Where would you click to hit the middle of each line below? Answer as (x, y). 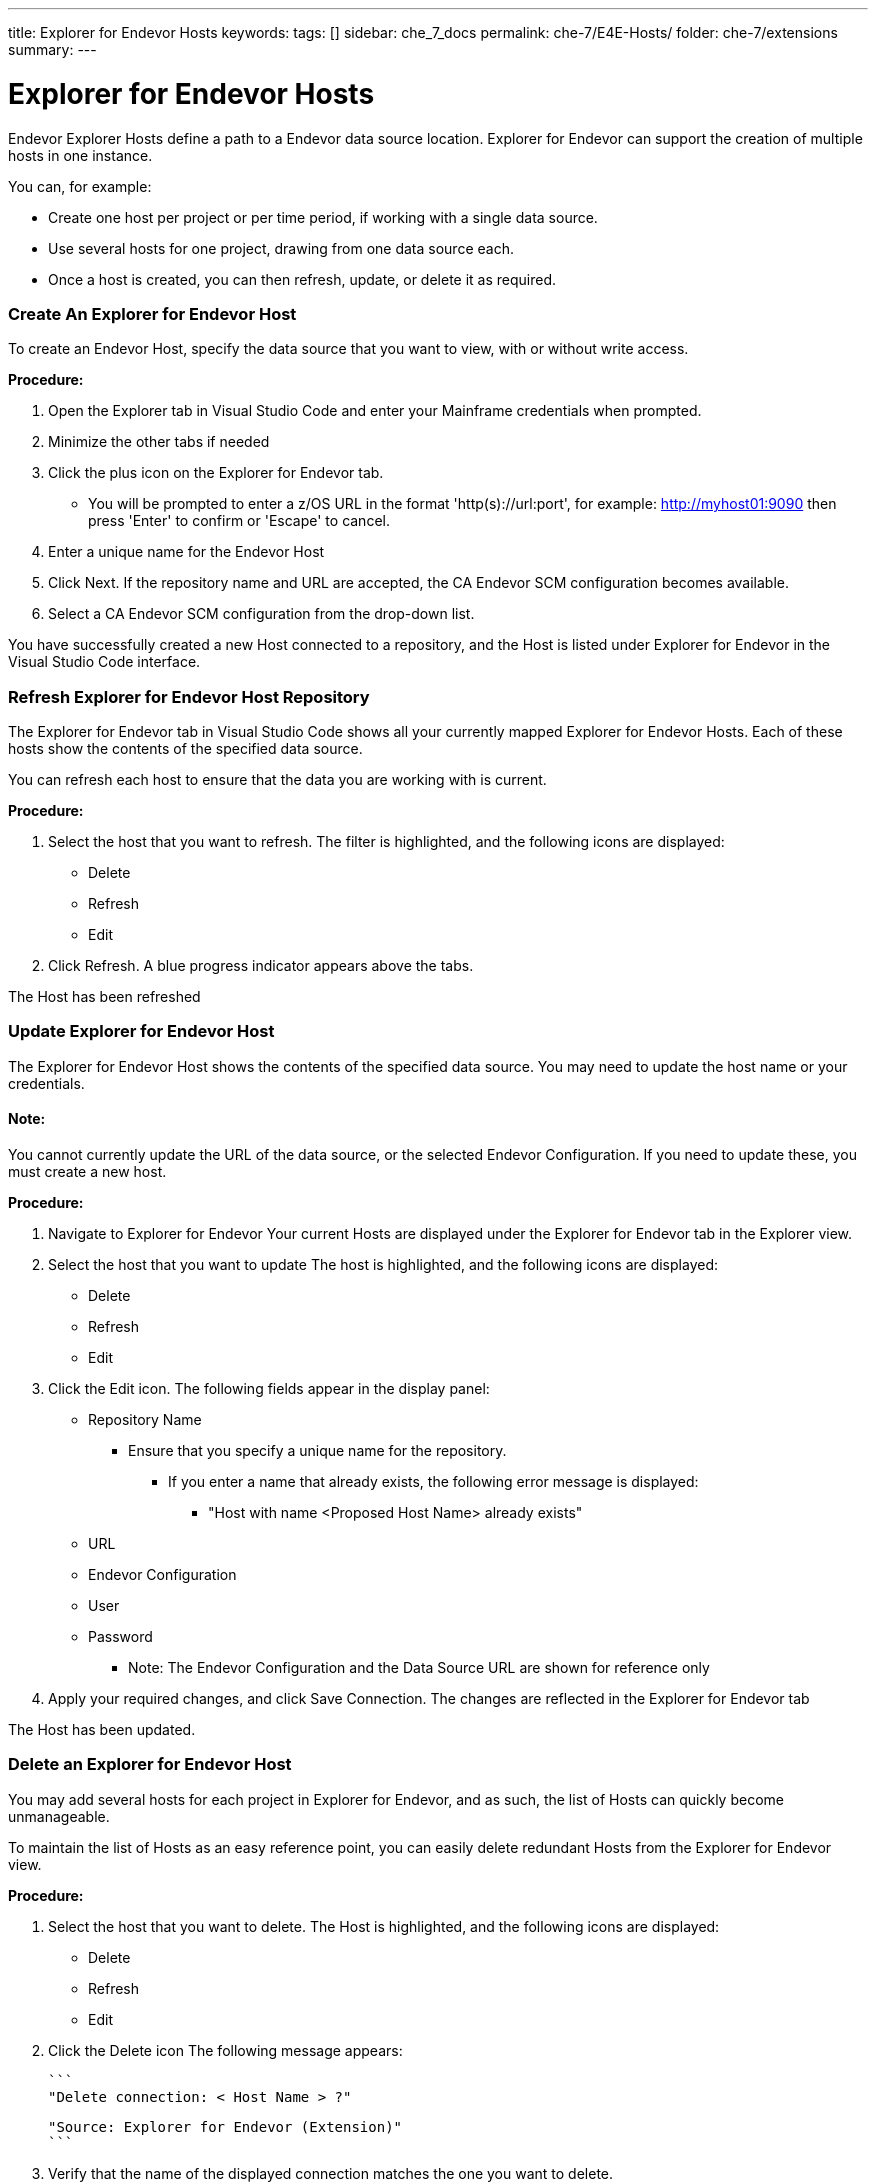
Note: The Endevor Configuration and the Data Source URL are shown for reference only (419, 1667)
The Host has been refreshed (104, 996)
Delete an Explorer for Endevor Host (150, 1764)
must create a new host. (87, 1171)
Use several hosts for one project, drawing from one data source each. (281, 248)
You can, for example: (80, 186)
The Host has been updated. (102, 1729)
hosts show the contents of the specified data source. (185, 748)
